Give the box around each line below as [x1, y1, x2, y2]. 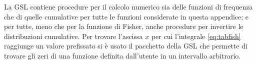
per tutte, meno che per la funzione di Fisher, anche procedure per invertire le [4, 21, 243, 31]
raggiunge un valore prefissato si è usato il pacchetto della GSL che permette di [4, 40, 247, 51]
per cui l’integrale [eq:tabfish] [151, 30, 241, 41]
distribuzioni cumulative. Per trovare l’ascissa [4, 30, 143, 41]
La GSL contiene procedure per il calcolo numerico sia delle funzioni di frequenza [4, 1, 253, 11]
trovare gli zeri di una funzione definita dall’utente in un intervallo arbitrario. [4, 50, 241, 60]
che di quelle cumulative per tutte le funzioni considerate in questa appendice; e [4, 11, 249, 21]
